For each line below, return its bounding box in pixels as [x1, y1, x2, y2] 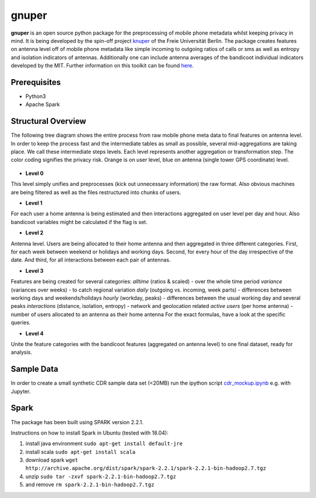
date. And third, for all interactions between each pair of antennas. [11, 256, 171, 263]
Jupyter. [11, 388, 31, 395]
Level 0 [25, 170, 44, 177]
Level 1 [25, 199, 43, 206]
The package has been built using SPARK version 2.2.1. [11, 418, 143, 425]
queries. [11, 319, 31, 326]
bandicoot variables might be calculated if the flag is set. [11, 218, 147, 225]
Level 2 [25, 229, 44, 236]
